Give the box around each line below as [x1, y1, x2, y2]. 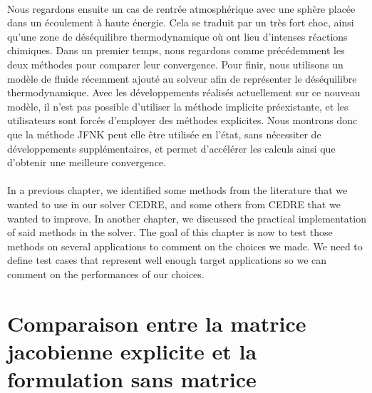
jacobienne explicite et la [7, 336, 257, 365]
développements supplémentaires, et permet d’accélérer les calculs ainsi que [7, 141, 336, 155]
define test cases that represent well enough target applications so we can [7, 252, 327, 267]
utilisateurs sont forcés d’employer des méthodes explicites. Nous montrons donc [7, 113, 358, 128]
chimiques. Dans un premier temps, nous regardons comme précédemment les [7, 43, 345, 58]
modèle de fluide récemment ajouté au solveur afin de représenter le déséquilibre [7, 71, 357, 86]
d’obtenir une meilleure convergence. [7, 155, 166, 170]
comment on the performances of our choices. [7, 266, 205, 281]
